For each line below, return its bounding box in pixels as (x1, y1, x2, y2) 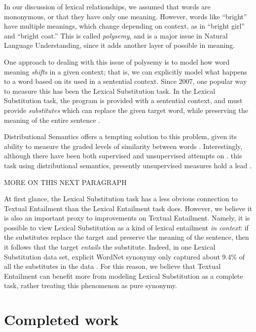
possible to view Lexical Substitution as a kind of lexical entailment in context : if (4, 222, 249, 232)
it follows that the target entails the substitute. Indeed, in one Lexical (4, 242, 216, 252)
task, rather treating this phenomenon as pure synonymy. (4, 280, 177, 291)
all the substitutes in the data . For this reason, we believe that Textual (4, 261, 221, 271)
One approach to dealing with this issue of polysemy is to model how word (4, 56, 230, 67)
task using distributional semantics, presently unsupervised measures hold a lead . (4, 160, 252, 170)
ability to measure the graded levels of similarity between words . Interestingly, (4, 141, 243, 151)
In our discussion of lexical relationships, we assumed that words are (4, 1, 211, 11)
